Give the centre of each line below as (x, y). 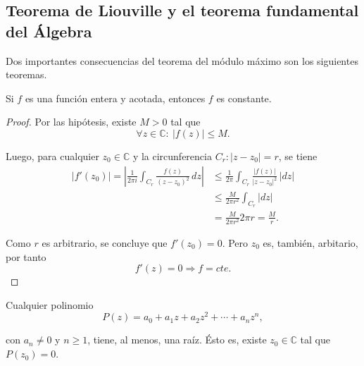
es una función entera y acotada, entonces (115, 98)
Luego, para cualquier (52, 155)
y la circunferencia (172, 155)
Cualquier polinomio (50, 304)
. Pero (235, 243)
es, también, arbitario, (310, 243)
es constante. (244, 98)
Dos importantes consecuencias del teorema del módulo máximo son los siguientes (182, 60)
